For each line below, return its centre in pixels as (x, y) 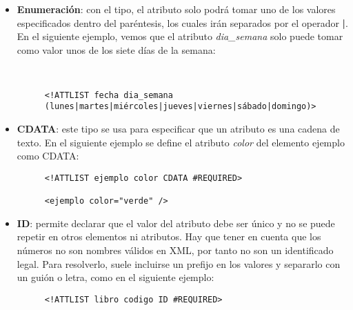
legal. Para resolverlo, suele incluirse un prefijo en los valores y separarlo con (179, 263)
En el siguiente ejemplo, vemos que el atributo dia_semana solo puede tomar (180, 36)
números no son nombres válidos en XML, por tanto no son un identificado (175, 250)
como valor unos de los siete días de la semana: (116, 49)
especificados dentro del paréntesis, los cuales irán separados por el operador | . (182, 22)
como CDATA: (48, 156)
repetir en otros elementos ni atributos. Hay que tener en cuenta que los (169, 236)
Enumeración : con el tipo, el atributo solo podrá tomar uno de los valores (176, 9)
